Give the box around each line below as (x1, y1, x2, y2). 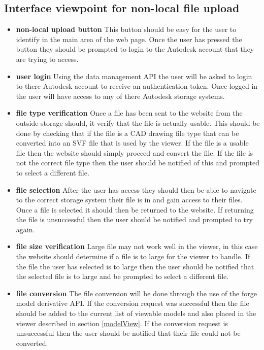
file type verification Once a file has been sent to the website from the (16, 108, 243, 118)
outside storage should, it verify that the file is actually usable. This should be (16, 117, 260, 128)
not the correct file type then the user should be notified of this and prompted (16, 157, 259, 168)
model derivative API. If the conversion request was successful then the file (16, 298, 249, 308)
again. (16, 224, 35, 234)
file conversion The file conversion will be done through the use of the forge (16, 288, 257, 298)
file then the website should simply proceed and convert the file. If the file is (16, 147, 253, 158)
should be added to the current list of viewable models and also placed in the (16, 308, 256, 319)
